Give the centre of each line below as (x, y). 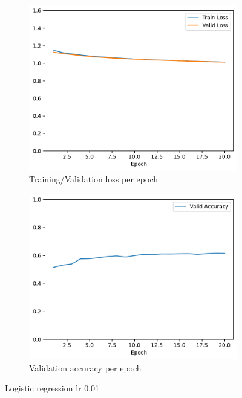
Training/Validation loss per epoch (93, 179)
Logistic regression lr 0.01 (52, 388)
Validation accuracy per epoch (85, 368)
